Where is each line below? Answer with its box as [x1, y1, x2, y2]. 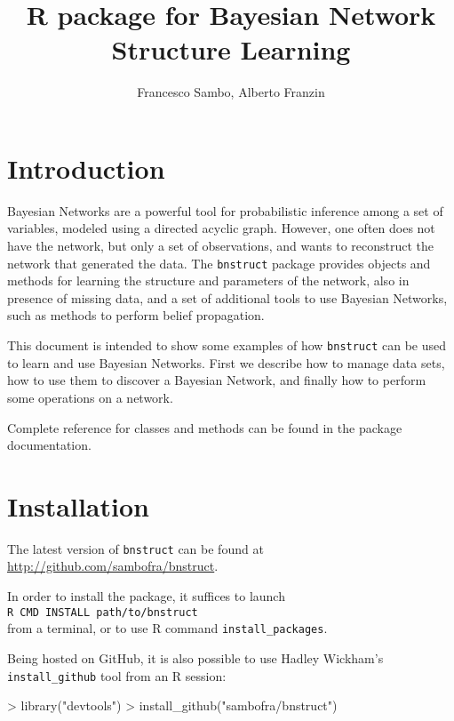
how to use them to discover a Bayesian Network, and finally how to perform [7, 371, 426, 389]
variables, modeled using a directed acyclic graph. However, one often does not [7, 219, 435, 237]
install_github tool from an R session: [7, 666, 227, 685]
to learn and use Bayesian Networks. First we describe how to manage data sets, [7, 353, 445, 372]
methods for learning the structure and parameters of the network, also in [7, 271, 410, 290]
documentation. [7, 436, 92, 454]
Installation [7, 487, 149, 524]
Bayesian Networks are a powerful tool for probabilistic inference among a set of [7, 201, 443, 220]
